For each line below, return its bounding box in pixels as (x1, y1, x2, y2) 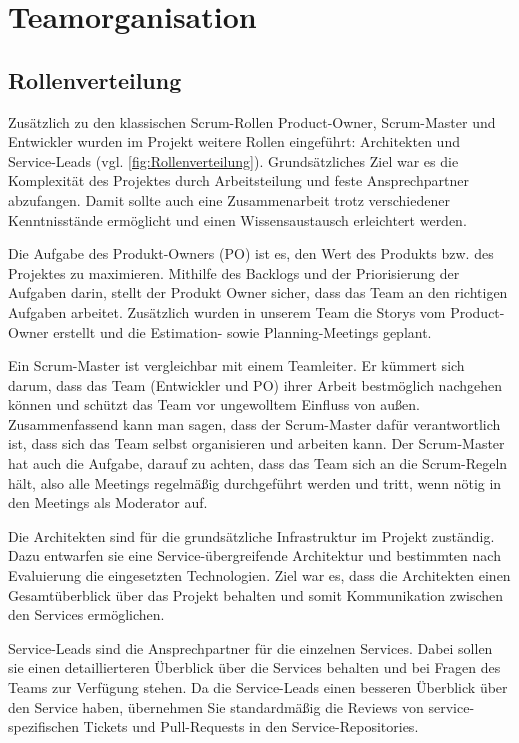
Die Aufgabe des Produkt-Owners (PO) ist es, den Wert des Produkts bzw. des (8, 243, 494, 264)
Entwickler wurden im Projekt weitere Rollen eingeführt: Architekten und (8, 131, 460, 152)
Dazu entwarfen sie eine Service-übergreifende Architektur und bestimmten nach (8, 545, 501, 566)
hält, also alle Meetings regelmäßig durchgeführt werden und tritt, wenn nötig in (8, 472, 502, 493)
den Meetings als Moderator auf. (8, 492, 208, 513)
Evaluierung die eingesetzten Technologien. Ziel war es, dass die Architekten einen (8, 565, 511, 586)
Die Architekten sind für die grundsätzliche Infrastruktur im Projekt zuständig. (8, 525, 495, 546)
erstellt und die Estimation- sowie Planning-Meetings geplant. (53, 321, 432, 342)
